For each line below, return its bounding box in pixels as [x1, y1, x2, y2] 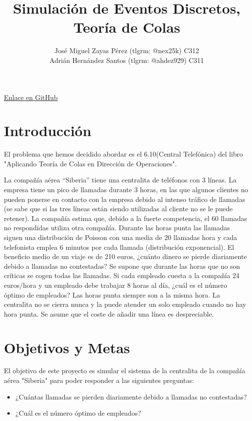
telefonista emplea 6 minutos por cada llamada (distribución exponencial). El [4, 241, 234, 252]
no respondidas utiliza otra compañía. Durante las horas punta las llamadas [4, 222, 230, 233]
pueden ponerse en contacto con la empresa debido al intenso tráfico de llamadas [4, 194, 245, 204]
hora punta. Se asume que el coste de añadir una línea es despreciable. [4, 308, 214, 319]
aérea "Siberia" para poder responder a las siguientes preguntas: [4, 375, 194, 385]
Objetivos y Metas [4, 337, 130, 357]
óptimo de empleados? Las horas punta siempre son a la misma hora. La [4, 289, 220, 300]
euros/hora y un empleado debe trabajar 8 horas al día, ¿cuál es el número [4, 280, 227, 290]
